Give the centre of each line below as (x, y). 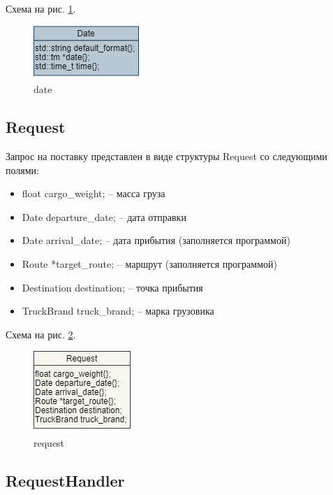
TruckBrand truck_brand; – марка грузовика (118, 311)
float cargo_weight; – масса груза (94, 193)
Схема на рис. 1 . (41, 8)
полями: (22, 170)
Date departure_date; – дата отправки (104, 216)
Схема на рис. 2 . (41, 334)
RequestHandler (65, 480)
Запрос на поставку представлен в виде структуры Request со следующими (166, 156)
